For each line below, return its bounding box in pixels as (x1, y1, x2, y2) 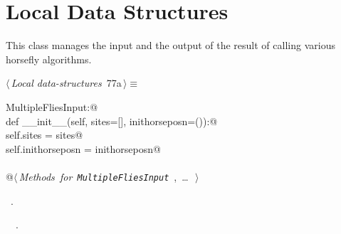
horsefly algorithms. (6, 51, 92, 66)
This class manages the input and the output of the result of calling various (6, 38, 335, 53)
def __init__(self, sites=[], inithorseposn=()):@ (6, 113, 218, 128)
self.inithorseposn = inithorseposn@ (6, 141, 161, 156)
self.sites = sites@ (6, 127, 83, 142)
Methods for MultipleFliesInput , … (19, 169, 189, 184)
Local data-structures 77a (11, 75, 122, 90)
